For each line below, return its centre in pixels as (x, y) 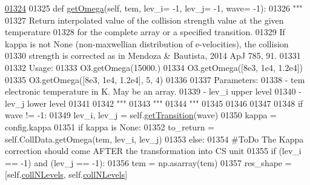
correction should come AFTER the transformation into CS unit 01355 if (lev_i (153, 151)
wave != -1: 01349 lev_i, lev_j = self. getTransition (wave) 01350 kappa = (141, 115)
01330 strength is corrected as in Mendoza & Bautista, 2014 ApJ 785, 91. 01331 (153, 55)
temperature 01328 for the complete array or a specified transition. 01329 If (145, 32)
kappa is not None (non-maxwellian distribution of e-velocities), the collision (147, 43)
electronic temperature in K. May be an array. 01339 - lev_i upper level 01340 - (153, 91)
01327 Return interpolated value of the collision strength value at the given (144, 20)
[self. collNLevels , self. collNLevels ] (66, 174)
